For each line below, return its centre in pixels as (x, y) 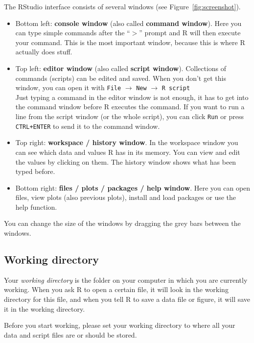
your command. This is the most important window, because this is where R (130, 42)
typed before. (35, 171)
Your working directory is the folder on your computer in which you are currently (126, 280)
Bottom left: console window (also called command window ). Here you (128, 23)
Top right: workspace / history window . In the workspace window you (127, 142)
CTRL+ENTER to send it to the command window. (88, 126)
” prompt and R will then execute (190, 33)
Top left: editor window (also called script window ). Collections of (121, 68)
